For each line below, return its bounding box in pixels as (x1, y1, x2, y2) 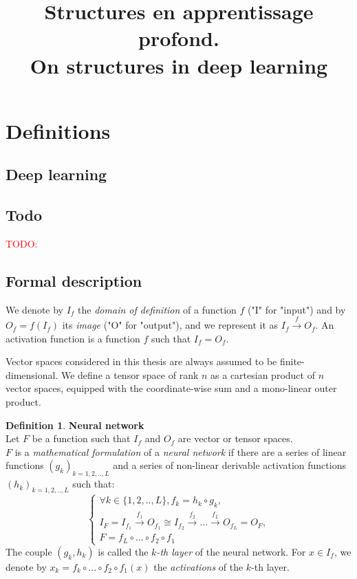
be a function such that (32, 431, 131, 446)
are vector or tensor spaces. (177, 431, 293, 446)
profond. (138, 24, 219, 52)
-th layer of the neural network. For (156, 544, 306, 558)
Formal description (6, 270, 142, 291)
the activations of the (153, 559, 244, 573)
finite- (279, 354, 305, 369)
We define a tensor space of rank (61, 367, 199, 382)
